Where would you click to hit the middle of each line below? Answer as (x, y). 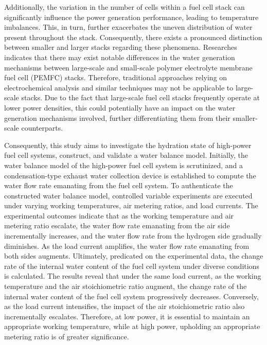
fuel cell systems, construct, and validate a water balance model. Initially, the (126, 155)
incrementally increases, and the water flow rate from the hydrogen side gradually (133, 236)
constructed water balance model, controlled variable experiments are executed (128, 195)
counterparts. (42, 128)
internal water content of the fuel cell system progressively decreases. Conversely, (131, 296)
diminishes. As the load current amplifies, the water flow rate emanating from (127, 246)
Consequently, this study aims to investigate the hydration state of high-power (128, 145)
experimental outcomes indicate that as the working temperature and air (119, 215)
